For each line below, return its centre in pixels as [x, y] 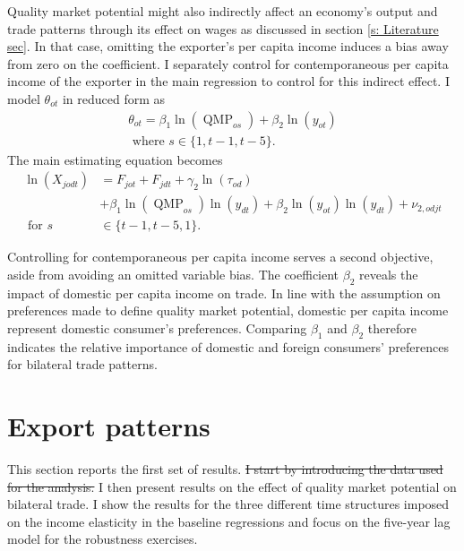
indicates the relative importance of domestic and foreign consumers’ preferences [228, 346]
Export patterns [109, 426]
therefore [392, 327]
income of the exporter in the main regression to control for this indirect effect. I [228, 81]
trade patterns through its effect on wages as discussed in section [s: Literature [223, 28]
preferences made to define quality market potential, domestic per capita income [228, 310]
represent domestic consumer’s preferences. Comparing [157, 327]
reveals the [389, 274]
